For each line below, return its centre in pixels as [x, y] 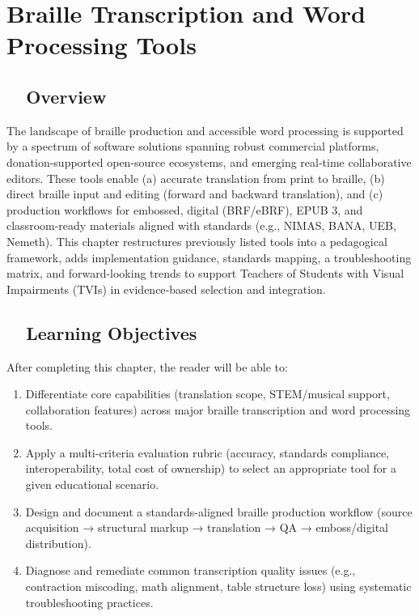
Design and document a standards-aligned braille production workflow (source [219, 511]
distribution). [58, 543]
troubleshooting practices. [89, 602]
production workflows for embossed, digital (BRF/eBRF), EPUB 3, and [185, 209]
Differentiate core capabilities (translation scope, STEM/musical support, [207, 394]
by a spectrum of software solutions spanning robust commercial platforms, [193, 146]
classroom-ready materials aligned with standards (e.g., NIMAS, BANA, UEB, [201, 225]
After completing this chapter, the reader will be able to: [147, 366]
